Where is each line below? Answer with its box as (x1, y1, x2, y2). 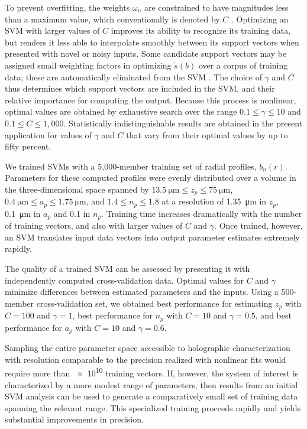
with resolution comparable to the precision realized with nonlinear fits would (5, 353, 286, 365)
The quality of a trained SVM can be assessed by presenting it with (5, 262, 250, 275)
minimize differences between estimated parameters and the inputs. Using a (5, 285, 279, 298)
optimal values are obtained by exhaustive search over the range (5, 105, 237, 118)
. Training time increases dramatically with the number (101, 207, 302, 219)
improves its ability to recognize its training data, (111, 24, 291, 37)
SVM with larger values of (5, 24, 100, 37)
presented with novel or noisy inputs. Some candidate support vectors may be (5, 47, 287, 60)
